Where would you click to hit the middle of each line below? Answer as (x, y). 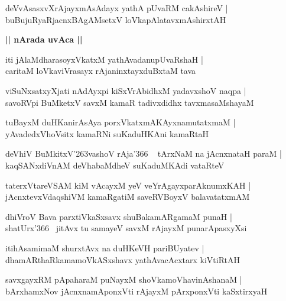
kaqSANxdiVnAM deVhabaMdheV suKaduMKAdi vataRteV (115, 165)
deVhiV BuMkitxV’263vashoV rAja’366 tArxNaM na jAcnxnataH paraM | (144, 153)
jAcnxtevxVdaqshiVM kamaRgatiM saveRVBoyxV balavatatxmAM (128, 197)
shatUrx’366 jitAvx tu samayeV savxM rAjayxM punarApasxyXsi (126, 228)
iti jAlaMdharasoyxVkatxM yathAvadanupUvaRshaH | (104, 59)
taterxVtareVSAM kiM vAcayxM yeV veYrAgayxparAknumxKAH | (128, 185)
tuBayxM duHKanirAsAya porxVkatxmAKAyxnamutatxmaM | (121, 122)
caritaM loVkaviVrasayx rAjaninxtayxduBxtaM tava (101, 71)
